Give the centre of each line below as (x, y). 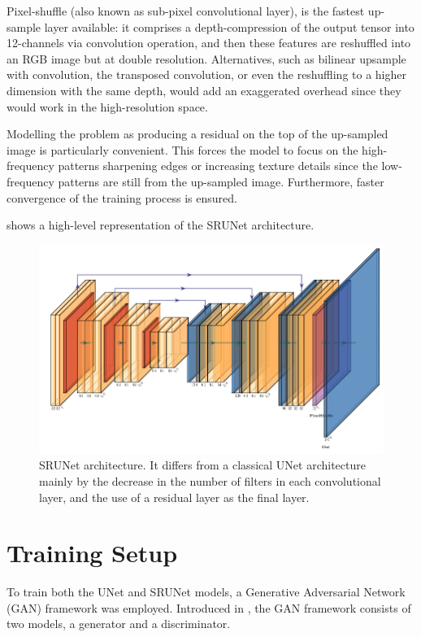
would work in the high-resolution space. (107, 106)
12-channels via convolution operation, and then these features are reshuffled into (209, 43)
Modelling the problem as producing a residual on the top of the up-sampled (197, 134)
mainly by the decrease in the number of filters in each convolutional (210, 480)
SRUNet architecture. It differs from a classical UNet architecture (202, 465)
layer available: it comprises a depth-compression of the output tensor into (229, 26)
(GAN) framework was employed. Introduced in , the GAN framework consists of (209, 607)
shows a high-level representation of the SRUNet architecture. (161, 225)
